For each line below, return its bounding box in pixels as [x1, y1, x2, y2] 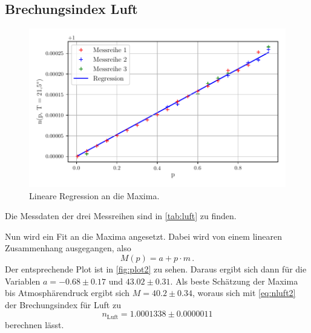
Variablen [5, 274, 41, 287]
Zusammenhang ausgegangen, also [5, 242, 131, 254]
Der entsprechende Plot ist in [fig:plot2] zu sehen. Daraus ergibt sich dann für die [5, 262, 307, 275]
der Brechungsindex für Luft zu [5, 298, 121, 311]
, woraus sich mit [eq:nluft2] [192, 286, 296, 299]
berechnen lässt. [5, 318, 64, 331]
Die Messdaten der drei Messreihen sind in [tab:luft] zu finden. [5, 209, 237, 222]
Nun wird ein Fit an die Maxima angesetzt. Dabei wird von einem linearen [5, 229, 282, 242]
